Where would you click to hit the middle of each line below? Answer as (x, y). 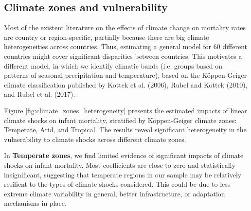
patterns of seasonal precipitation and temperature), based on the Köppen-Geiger (125, 75)
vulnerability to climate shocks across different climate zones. (95, 139)
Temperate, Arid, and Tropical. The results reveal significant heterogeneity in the (125, 130)
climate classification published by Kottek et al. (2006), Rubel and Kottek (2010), (126, 84)
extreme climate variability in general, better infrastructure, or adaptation (115, 193)
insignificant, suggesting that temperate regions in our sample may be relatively (123, 174)
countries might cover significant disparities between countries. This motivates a (123, 56)
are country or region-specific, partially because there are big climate (107, 37)
